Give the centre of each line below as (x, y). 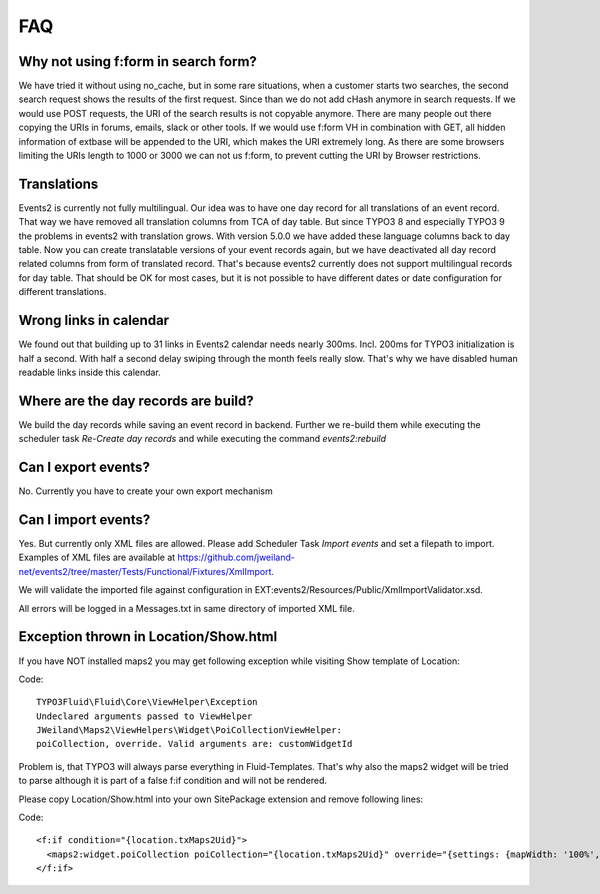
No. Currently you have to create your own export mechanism (146, 491)
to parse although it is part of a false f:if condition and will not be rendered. (173, 781)
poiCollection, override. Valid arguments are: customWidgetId (194, 744)
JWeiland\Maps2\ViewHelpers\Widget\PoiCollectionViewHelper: (189, 730)
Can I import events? (84, 519)
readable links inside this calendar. (90, 372)
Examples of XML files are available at (97, 557)
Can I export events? (84, 467)
